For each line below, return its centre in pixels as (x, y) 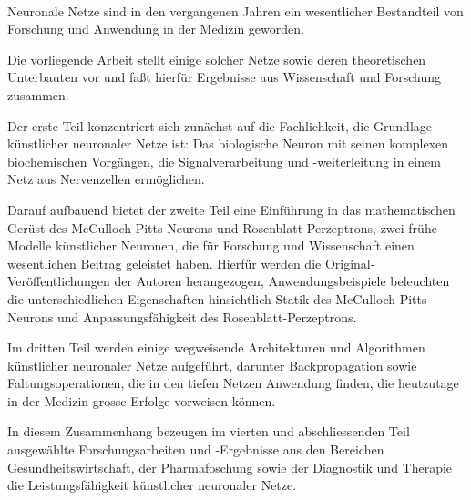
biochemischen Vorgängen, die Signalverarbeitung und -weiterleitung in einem (224, 161)
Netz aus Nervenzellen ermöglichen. (106, 179)
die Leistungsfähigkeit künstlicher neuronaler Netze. (152, 485)
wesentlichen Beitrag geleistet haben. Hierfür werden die (164, 263)
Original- (350, 263)
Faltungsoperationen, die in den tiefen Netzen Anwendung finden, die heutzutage (233, 383)
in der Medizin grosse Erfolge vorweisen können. (142, 400)
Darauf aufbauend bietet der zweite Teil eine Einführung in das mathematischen (231, 209)
